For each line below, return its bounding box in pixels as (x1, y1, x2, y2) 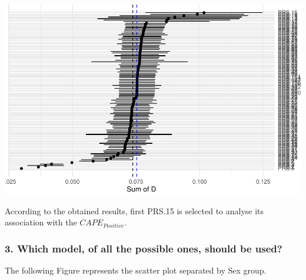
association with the (5, 216, 77, 228)
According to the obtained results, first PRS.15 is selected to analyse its (5, 204, 264, 217)
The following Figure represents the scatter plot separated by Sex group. (5, 264, 267, 276)
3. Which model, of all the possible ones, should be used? (5, 241, 282, 255)
